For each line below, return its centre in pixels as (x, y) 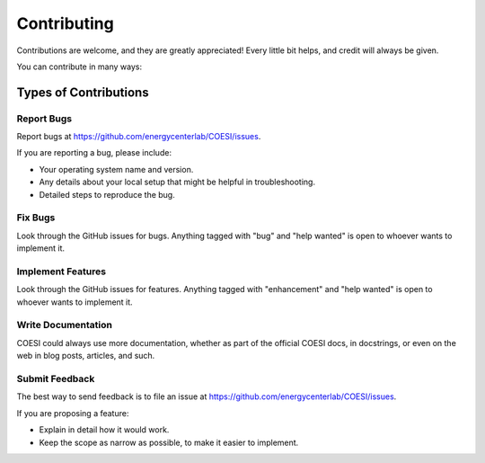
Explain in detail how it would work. (104, 430)
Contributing (65, 23)
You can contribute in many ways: (79, 67)
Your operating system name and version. (116, 169)
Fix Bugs (36, 218)
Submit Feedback (56, 379)
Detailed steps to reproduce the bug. (107, 194)
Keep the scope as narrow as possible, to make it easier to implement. (169, 442)
